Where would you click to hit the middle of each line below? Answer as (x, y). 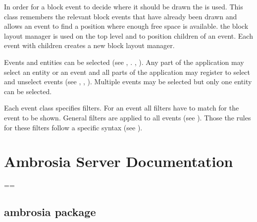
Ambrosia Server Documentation (119, 161)
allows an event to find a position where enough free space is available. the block (126, 26)
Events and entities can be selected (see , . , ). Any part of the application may (124, 62)
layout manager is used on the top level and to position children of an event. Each (128, 35)
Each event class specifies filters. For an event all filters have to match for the (122, 108)
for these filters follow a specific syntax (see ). (73, 127)
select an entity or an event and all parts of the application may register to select (127, 72)
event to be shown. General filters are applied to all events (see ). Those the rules (128, 117)
